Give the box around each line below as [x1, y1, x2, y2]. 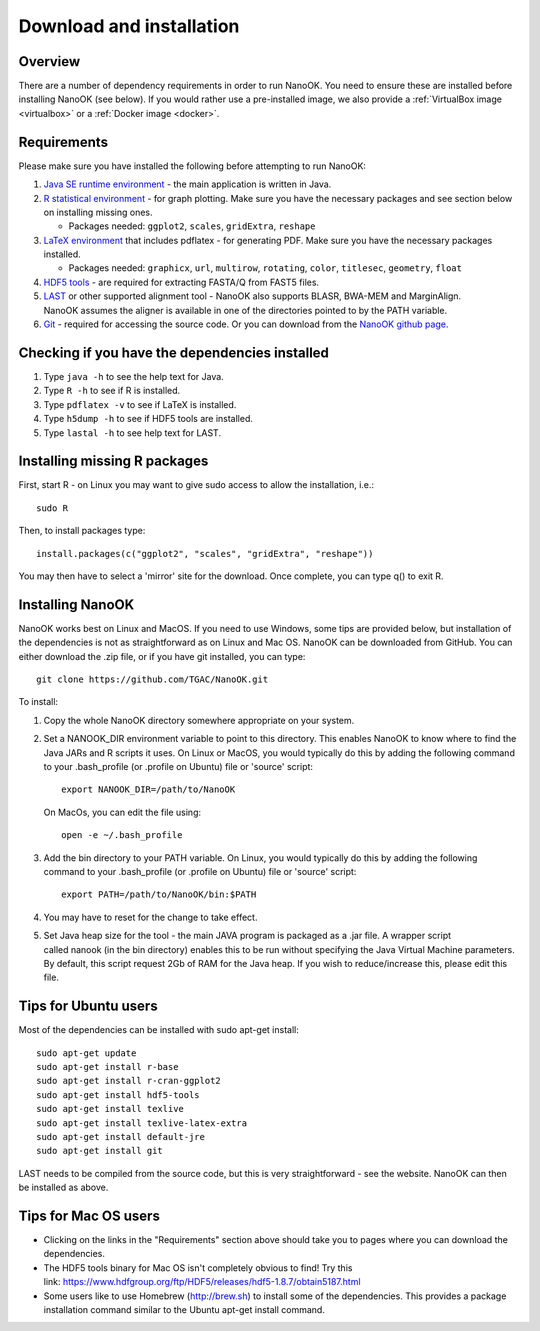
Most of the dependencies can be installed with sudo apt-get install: [18, 1024, 299, 1036]
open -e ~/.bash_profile [61, 830, 183, 841]
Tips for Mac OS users [18, 1207, 160, 1224]
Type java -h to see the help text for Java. [43, 370, 224, 382]
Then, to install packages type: [18, 525, 146, 537]
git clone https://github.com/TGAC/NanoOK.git [36, 674, 269, 685]
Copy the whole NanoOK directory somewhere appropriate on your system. [43, 714, 355, 726]
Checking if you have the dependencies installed [18, 344, 330, 361]
